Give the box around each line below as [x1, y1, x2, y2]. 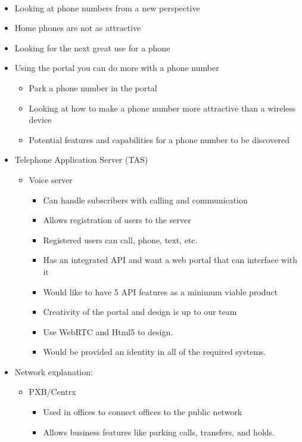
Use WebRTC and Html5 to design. [43, 325, 173, 338]
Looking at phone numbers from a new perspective [14, 1, 200, 14]
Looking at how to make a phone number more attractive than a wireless [29, 101, 296, 114]
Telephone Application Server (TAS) [14, 153, 148, 166]
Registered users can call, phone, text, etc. [43, 233, 198, 246]
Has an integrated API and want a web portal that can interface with [43, 254, 297, 266]
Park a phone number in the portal [29, 81, 157, 94]
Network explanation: [14, 365, 93, 378]
